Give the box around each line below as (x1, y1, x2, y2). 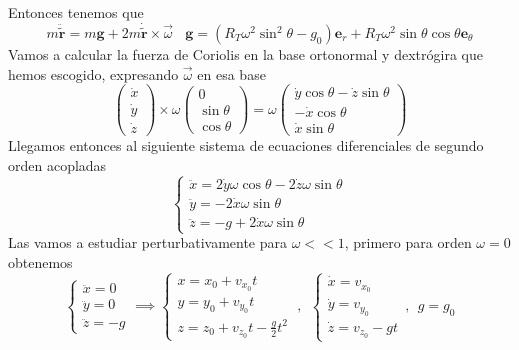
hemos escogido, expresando (8, 63, 179, 84)
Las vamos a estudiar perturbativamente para (8, 232, 288, 253)
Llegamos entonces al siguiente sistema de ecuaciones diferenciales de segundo (8, 135, 484, 156)
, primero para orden (344, 232, 472, 253)
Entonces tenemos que (8, 2, 144, 22)
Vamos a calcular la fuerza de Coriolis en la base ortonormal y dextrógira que (8, 44, 483, 65)
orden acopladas (8, 154, 107, 175)
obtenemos (8, 252, 73, 273)
